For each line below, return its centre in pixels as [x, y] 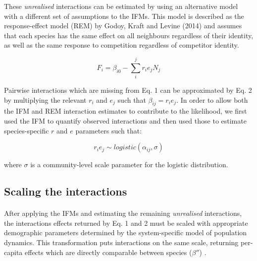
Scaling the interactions [66, 191]
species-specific [26, 130]
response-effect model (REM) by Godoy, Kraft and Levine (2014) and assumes [123, 26]
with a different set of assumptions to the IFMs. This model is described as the [124, 16]
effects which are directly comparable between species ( [108, 252]
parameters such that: [109, 130]
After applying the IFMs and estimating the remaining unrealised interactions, [123, 213]
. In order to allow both [212, 99]
